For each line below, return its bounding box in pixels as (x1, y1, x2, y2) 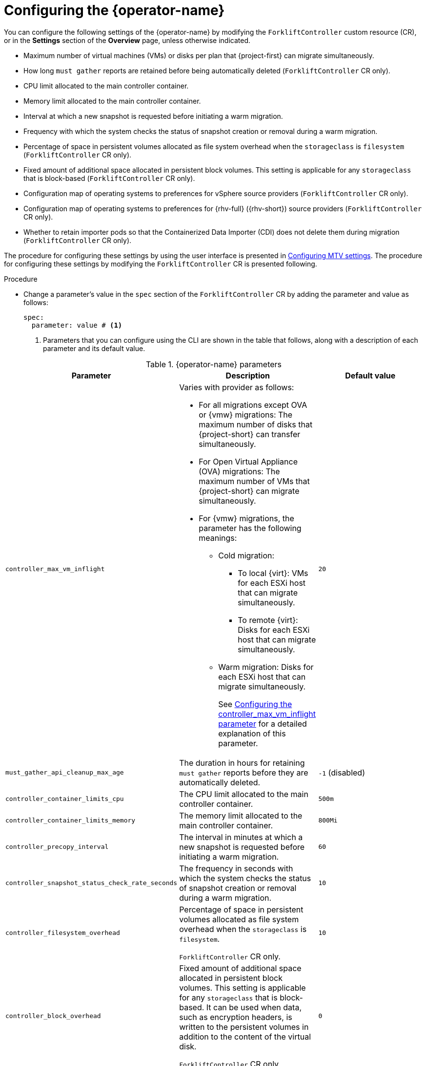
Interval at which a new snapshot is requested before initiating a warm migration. (23, 111, 283, 120)
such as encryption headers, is (179, 1012, 292, 1022)
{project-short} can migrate (199, 486, 300, 496)
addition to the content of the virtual (179, 1031, 311, 1042)
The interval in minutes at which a (179, 832, 303, 842)
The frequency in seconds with (179, 863, 293, 873)
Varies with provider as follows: (179, 382, 294, 392)
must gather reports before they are (179, 767, 308, 777)
